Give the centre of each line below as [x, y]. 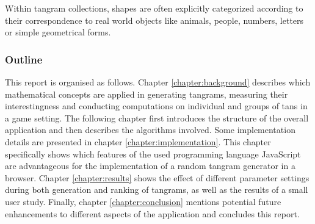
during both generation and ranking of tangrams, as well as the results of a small [157, 190]
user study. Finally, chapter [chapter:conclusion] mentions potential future [143, 201]
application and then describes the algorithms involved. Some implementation [150, 130]
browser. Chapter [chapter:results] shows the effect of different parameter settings [157, 177]
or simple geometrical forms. [58, 32]
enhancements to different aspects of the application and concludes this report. [152, 213]
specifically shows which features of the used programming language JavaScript [153, 154]
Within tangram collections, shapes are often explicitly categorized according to [154, 8]
